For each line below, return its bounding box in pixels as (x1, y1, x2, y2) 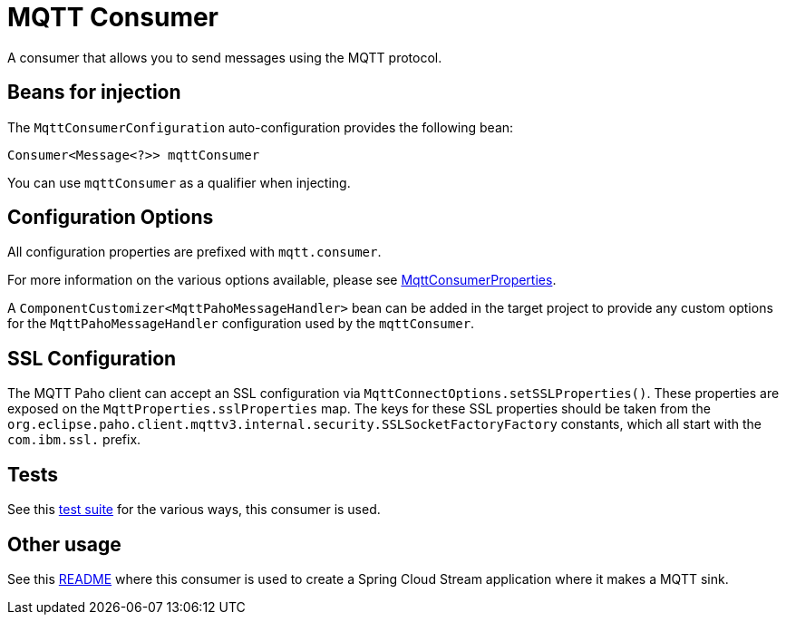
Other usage (7, 532, 121, 556)
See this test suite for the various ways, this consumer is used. (7, 501, 381, 518)
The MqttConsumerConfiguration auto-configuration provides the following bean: (7, 119, 514, 135)
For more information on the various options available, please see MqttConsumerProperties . (7, 272, 557, 288)
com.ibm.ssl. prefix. (7, 432, 141, 448)
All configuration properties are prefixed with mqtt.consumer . (7, 244, 382, 260)
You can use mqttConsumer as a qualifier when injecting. (7, 174, 351, 190)
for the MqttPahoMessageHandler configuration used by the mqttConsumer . (7, 316, 475, 332)
